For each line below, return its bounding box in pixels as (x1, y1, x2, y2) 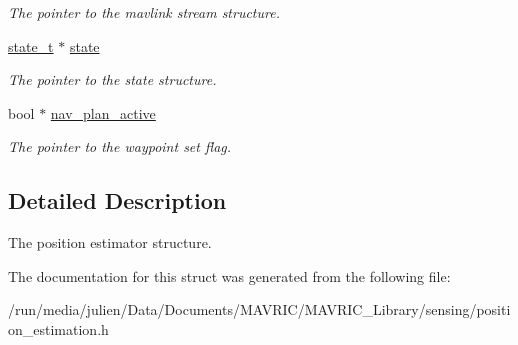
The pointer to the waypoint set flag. (8, 136, 232, 157)
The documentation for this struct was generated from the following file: (8, 265, 451, 286)
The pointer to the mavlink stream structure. (8, 2, 280, 22)
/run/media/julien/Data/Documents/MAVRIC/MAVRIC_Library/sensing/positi (8, 299, 511, 320)
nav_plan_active (50, 102, 156, 123)
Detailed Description (8, 185, 227, 216)
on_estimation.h (8, 318, 109, 339)
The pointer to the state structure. (8, 69, 217, 90)
